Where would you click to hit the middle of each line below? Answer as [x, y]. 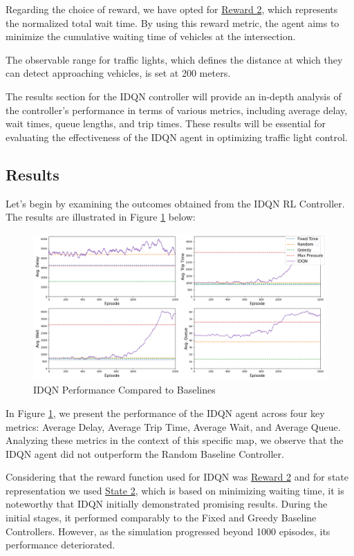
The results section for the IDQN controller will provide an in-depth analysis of [174, 96]
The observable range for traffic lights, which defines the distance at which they [174, 59]
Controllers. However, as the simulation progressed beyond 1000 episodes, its [168, 531]
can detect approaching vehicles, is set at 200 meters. [118, 73]
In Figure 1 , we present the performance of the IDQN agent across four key [165, 413]
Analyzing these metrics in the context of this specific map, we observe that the [175, 440]
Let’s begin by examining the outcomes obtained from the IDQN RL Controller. [175, 203]
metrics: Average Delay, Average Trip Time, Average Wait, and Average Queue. [173, 426]
